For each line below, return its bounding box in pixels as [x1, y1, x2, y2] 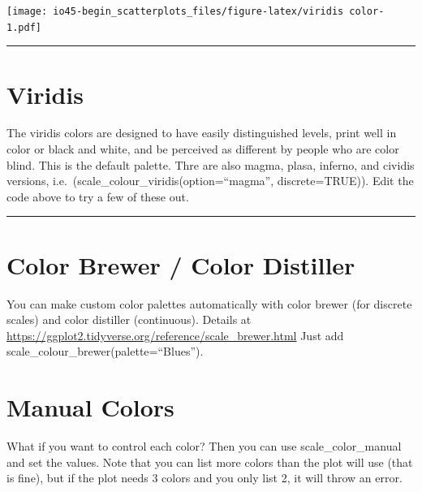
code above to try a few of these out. [6, 188, 189, 205]
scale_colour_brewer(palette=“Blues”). [6, 343, 204, 360]
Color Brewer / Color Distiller [6, 248, 355, 281]
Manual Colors [6, 391, 174, 424]
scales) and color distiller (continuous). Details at [6, 311, 252, 328]
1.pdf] [6, 21, 41, 33]
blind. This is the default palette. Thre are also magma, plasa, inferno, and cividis [6, 156, 415, 173]
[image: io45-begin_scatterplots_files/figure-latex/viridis [6, 6, 344, 17]
